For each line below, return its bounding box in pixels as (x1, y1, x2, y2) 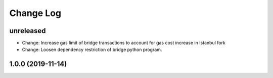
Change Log (9, 7, 62, 18)
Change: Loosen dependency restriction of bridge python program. (22, 46, 162, 52)
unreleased (9, 26, 46, 35)
